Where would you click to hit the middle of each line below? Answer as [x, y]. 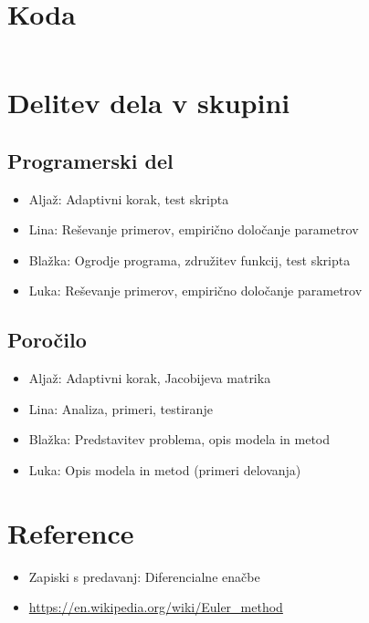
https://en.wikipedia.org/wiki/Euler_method [156, 607]
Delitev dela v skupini [149, 103]
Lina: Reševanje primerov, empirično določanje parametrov [194, 229]
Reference [71, 532]
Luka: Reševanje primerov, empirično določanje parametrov [195, 291]
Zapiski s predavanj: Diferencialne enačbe [144, 576]
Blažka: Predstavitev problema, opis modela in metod [179, 439]
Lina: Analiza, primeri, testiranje [121, 408]
